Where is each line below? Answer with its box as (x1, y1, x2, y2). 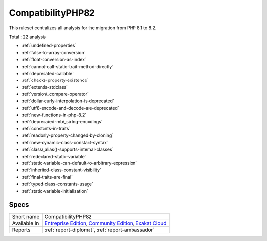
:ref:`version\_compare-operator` (21, 91, 89, 97)
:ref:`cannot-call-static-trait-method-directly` (21, 63, 114, 69)
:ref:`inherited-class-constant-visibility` (21, 167, 101, 173)
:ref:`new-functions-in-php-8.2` (21, 112, 87, 118)
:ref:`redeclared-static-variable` (21, 153, 86, 159)
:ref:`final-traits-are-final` (21, 174, 73, 180)
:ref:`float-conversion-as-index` (21, 57, 86, 63)
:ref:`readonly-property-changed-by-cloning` (21, 132, 114, 138)
